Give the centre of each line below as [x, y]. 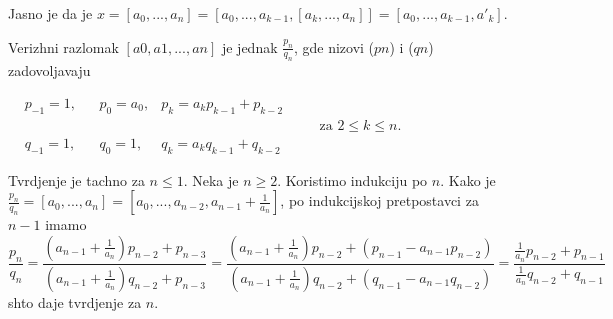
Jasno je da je [50, 13]
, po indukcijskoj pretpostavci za [379, 200]
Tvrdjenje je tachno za [76, 179]
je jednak [249, 46]
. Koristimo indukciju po [352, 179]
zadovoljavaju [49, 70]
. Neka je [211, 179]
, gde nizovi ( [334, 46]
